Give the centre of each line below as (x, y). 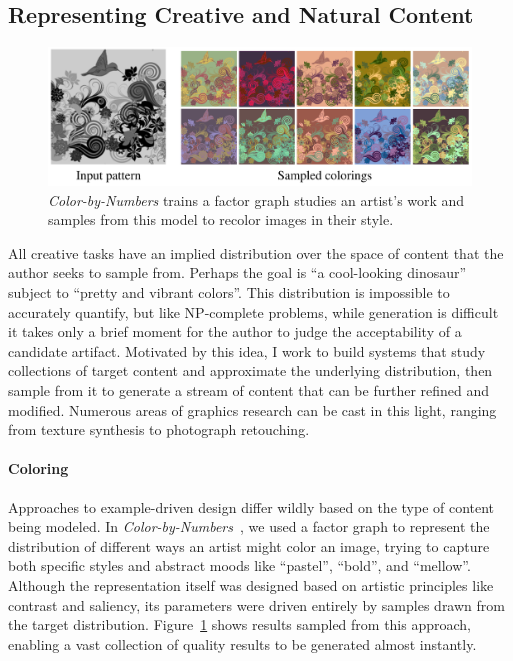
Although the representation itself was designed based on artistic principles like (251, 584)
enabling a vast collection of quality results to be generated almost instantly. (242, 643)
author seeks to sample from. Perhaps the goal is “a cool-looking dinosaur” (237, 272)
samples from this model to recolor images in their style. (221, 219)
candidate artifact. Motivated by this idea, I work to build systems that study (247, 350)
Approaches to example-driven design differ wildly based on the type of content (251, 506)
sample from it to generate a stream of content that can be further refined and (249, 389)
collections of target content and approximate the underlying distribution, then (250, 370)
